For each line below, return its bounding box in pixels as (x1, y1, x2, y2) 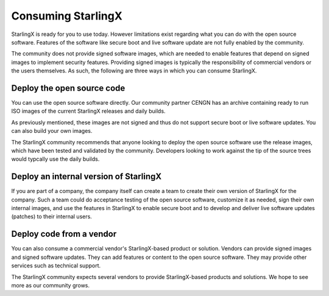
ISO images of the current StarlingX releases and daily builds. (11, 107, 166, 115)
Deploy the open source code (11, 83, 126, 93)
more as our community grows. (11, 281, 90, 289)
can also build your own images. (11, 127, 93, 135)
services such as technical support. (11, 262, 101, 269)
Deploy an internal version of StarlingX (11, 171, 162, 182)
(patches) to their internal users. (11, 213, 93, 220)
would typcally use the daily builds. (11, 155, 100, 163)
